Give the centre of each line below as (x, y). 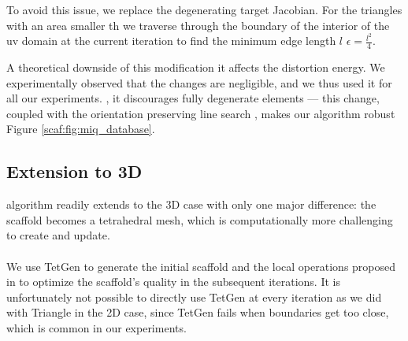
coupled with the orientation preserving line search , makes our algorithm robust (201, 113)
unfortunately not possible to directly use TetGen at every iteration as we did (194, 297)
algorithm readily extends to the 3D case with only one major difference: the (191, 204)
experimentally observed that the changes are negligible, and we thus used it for (199, 82)
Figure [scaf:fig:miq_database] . (81, 129)
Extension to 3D (74, 171)
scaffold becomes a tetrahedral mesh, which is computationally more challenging (200, 219)
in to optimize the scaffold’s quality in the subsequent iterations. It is (173, 282)
